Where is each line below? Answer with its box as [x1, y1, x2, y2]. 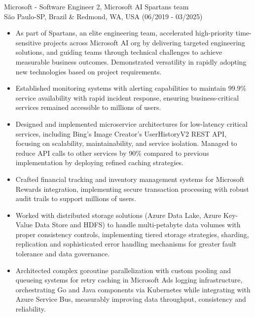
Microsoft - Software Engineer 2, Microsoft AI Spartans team [4, 1, 189, 11]
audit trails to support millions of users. [15, 193, 136, 204]
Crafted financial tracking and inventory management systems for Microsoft [15, 174, 245, 184]
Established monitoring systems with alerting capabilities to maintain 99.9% [15, 83, 247, 93]
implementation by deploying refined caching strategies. [15, 157, 183, 168]
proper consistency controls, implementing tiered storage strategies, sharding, [15, 229, 249, 239]
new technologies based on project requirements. [15, 66, 162, 76]
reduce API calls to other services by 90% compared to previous [15, 147, 209, 158]
